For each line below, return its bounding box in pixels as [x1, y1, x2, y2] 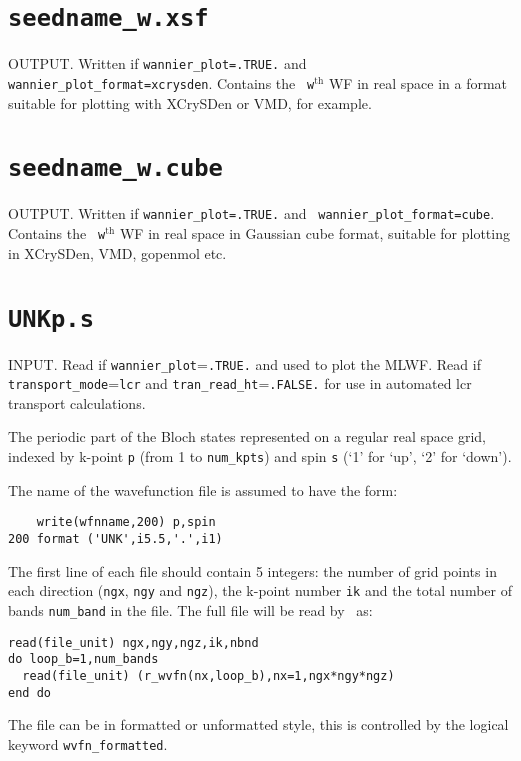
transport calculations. [8, 392, 146, 413]
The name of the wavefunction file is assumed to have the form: [8, 479, 398, 500]
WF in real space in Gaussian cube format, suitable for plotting [119, 223, 510, 244]
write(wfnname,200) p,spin [36, 515, 216, 530]
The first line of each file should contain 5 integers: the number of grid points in [8, 560, 497, 581]
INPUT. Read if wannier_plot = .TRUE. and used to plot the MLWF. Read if [8, 353, 481, 374]
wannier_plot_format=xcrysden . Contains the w [8, 72, 315, 93]
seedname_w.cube [8, 154, 223, 183]
